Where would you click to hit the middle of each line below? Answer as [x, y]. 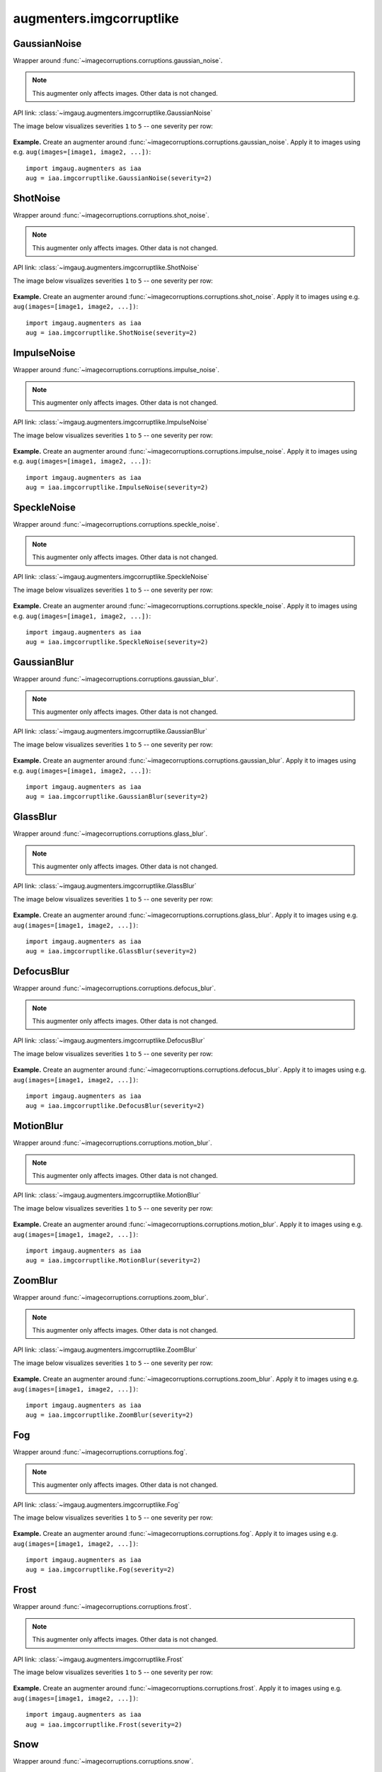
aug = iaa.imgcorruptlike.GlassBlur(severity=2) [111, 951]
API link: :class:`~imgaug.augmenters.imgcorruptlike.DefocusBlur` [109, 1041]
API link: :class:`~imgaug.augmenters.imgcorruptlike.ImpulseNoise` [111, 422]
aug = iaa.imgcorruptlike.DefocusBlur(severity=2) [115, 1106]
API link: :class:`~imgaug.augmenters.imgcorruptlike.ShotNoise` [106, 268]
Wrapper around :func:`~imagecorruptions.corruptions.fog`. [100, 1452]
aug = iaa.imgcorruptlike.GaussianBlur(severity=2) [117, 797]
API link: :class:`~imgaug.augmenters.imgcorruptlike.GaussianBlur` [110, 731]
